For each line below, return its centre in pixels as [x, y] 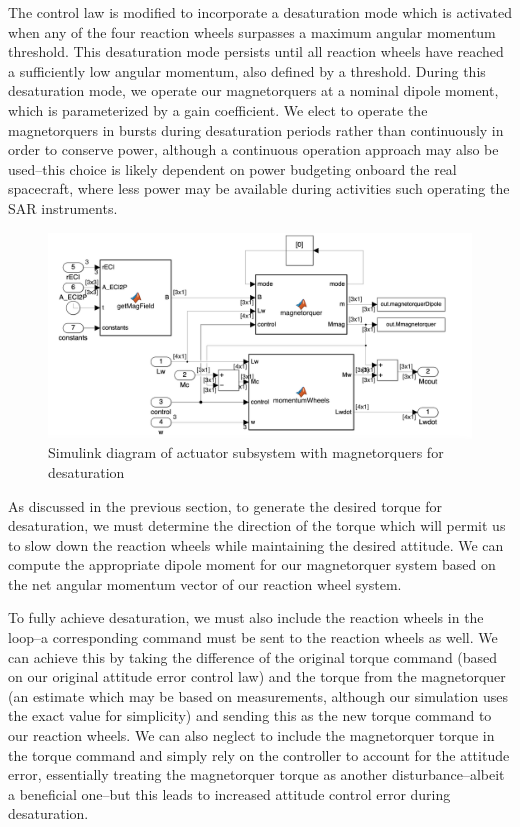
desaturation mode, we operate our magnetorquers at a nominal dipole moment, [253, 90]
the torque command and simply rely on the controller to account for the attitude [259, 754]
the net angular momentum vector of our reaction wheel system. [205, 583]
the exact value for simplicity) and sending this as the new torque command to [250, 715]
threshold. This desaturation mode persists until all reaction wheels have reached [256, 51]
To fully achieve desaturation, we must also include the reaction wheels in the [246, 617]
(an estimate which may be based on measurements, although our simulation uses [258, 695]
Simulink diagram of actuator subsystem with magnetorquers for [246, 452]
